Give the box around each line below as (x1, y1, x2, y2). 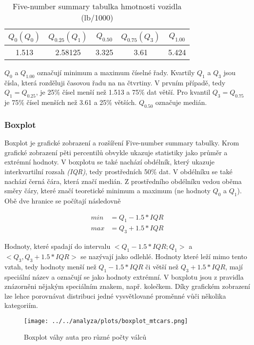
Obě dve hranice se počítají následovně (4, 195, 121, 205)
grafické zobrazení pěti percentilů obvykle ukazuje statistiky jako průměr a (4, 147, 228, 157)
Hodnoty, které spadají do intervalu (4, 241, 111, 251)
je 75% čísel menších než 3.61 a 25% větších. (4, 97, 137, 107)
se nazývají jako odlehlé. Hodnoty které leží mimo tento (80, 251, 247, 262)
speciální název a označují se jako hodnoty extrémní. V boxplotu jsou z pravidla (4, 271, 244, 282)
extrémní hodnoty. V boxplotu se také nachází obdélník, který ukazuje (4, 157, 215, 167)
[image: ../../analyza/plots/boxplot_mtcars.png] (24, 317, 188, 325)
